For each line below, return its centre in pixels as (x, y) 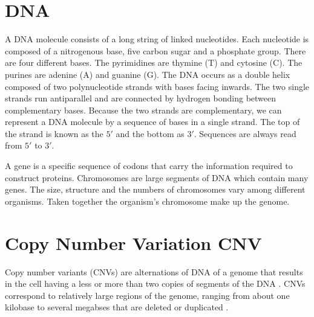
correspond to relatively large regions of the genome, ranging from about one (147, 295)
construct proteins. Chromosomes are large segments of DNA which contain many (157, 177)
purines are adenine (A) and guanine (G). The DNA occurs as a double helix (148, 74)
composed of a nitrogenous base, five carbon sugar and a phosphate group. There (155, 50)
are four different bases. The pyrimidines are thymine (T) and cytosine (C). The (154, 62)
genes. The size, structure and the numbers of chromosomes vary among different (155, 189)
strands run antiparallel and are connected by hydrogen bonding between (141, 98)
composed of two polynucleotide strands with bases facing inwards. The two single (157, 86)
